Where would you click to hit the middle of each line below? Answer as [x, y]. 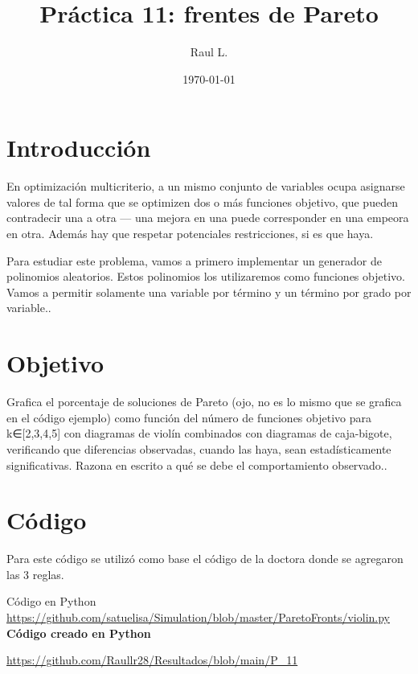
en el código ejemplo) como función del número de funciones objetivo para [189, 417]
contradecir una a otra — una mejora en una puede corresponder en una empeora [208, 218]
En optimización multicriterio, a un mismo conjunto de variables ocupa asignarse [206, 186]
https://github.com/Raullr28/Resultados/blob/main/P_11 [152, 660]
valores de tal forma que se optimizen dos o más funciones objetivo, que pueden [202, 201]
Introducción [79, 148]
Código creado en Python [79, 633]
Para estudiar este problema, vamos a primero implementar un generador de [194, 260]
